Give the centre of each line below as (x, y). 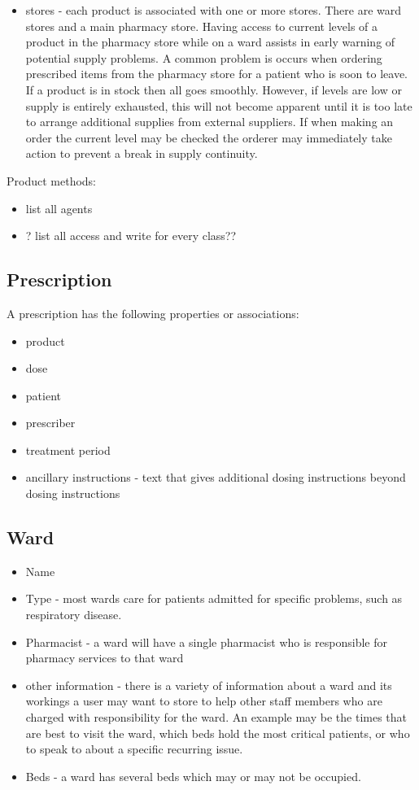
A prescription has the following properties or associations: (153, 313)
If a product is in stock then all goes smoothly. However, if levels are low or (214, 89)
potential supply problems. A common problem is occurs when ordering (204, 57)
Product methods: (51, 180)
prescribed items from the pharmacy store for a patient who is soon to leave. (216, 74)
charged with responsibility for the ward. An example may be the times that (216, 717)
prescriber (50, 423)
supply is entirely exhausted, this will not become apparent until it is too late (219, 105)
